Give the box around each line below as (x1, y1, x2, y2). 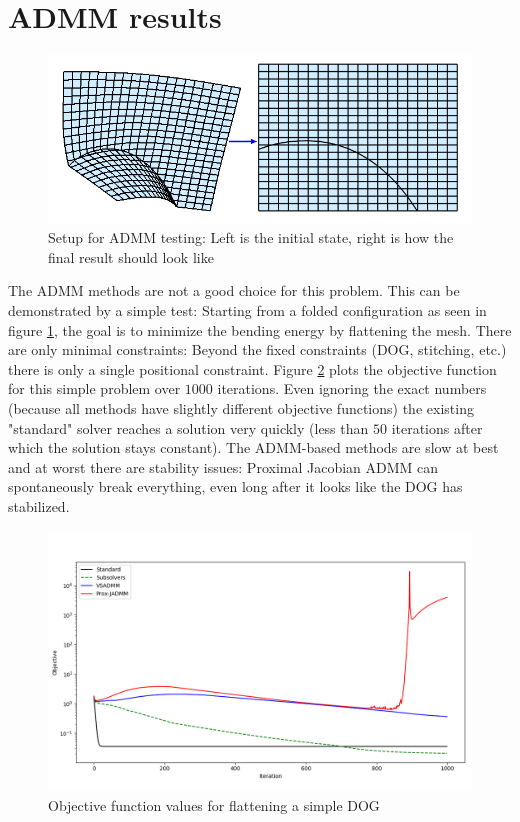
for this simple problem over (8, 378, 181, 399)
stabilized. (8, 495, 70, 516)
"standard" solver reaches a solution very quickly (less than (8, 417, 369, 438)
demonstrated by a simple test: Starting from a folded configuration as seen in (8, 299, 487, 320)
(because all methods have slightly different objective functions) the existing (8, 397, 474, 418)
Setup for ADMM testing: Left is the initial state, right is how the (48, 227, 454, 248)
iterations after (391, 417, 483, 438)
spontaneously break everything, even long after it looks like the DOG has (8, 476, 463, 497)
